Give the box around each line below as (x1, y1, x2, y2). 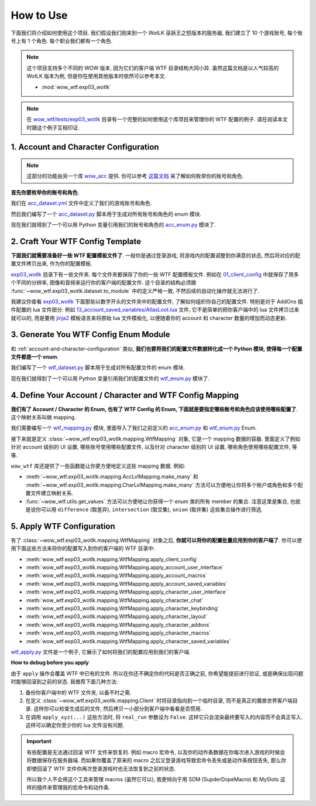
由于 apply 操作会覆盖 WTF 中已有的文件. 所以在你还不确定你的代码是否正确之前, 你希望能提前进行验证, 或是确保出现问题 (11, 670, 304, 677)
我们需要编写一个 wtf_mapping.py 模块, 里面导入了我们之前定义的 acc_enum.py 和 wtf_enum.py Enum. (11, 425, 257, 432)
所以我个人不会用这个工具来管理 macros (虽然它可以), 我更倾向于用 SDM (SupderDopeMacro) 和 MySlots (26, 776, 279, 783)
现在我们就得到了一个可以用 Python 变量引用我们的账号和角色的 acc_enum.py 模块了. (11, 221, 216, 228)
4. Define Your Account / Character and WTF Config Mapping (11, 390, 239, 400)
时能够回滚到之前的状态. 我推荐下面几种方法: (11, 678, 118, 685)
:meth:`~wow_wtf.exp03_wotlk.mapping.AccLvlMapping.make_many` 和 (25, 473, 199, 480)
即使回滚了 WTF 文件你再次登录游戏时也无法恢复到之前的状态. (26, 765, 176, 772)
